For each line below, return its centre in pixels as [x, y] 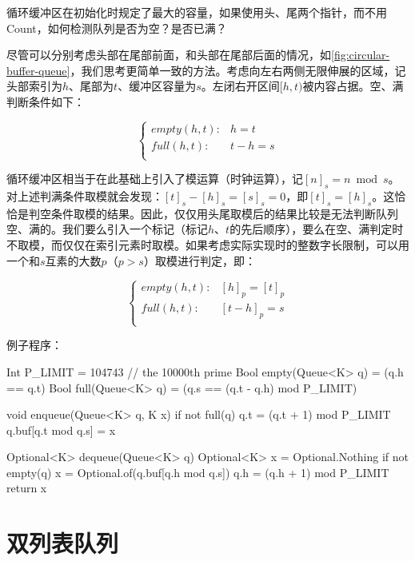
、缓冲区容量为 [157, 86]
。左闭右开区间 [240, 86]
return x [27, 488]
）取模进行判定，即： [200, 260]
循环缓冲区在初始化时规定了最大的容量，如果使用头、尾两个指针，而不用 [197, 12]
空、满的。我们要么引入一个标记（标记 [107, 229]
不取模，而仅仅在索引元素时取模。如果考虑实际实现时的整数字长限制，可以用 [208, 244]
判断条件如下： [46, 101]
